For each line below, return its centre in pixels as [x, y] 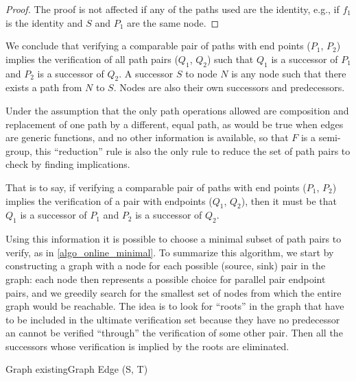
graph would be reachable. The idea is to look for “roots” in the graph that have [175, 306]
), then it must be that [289, 200]
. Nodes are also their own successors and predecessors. [229, 87]
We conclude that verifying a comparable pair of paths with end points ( [158, 46]
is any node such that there [289, 73]
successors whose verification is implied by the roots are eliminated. [147, 346]
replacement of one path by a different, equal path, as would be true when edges [175, 124]
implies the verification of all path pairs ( [92, 59]
